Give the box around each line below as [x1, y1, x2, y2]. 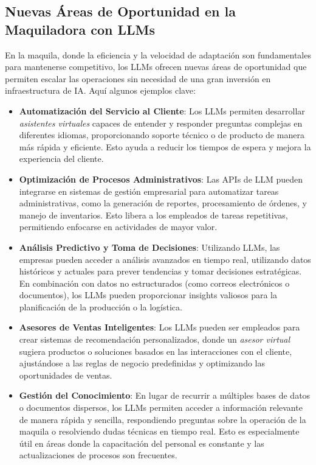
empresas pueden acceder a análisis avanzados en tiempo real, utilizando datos [19, 253, 311, 265]
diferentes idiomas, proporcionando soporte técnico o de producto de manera [19, 128, 304, 141]
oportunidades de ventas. [19, 368, 112, 381]
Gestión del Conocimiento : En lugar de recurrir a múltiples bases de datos [19, 389, 311, 402]
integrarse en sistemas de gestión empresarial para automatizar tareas [19, 184, 279, 197]
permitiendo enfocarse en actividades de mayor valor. [19, 220, 218, 233]
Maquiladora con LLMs [5, 19, 156, 38]
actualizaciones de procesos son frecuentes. [19, 449, 177, 461]
